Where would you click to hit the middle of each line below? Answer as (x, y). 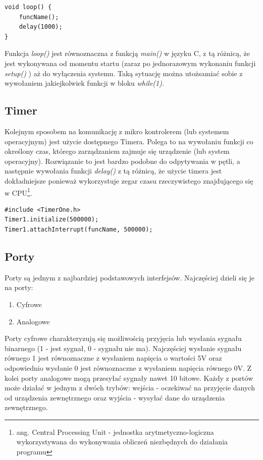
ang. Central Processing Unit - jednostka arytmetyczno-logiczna (115, 432)
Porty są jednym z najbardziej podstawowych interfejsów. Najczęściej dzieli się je (129, 277)
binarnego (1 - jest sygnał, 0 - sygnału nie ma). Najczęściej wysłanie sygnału (123, 348)
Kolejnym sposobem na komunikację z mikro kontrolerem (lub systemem (117, 131)
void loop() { (28, 7)
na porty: (19, 287)
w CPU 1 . (18, 192)
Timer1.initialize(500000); (52, 220)
